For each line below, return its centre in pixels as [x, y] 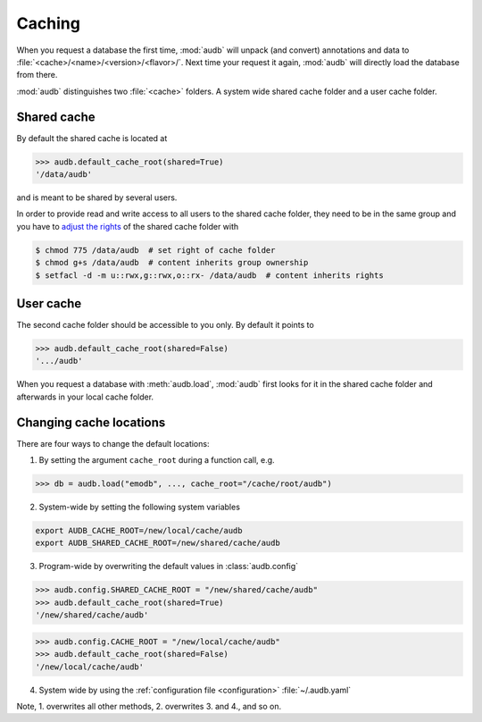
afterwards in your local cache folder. [85, 397]
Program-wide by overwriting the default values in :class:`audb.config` [169, 567]
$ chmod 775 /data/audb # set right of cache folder [155, 250]
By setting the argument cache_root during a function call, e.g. [157, 460]
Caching [48, 23]
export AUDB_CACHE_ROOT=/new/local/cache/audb [139, 531]
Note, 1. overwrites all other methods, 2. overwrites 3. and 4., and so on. [149, 706]
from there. [37, 75]
